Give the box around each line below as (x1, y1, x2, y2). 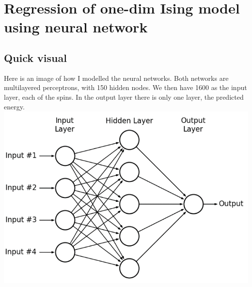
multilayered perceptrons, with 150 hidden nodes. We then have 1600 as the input (4, 82, 247, 92)
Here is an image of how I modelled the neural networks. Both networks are (4, 73, 229, 83)
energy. (4, 101, 25, 111)
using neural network (4, 17, 148, 37)
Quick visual (4, 50, 67, 65)
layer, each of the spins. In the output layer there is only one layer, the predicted (4, 91, 244, 102)
